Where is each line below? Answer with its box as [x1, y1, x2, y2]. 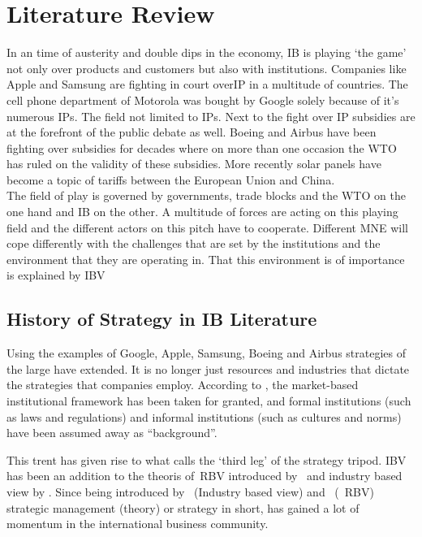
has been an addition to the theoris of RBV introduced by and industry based [6, 467, 403, 484]
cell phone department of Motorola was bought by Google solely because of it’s [6, 91, 399, 108]
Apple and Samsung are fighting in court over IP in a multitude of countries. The [6, 76, 408, 93]
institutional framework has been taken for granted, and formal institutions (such [6, 392, 411, 409]
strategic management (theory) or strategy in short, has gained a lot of [6, 499, 360, 516]
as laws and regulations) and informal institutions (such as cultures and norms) [6, 408, 402, 425]
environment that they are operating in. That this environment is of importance [6, 250, 405, 267]
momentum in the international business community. [6, 515, 269, 532]
